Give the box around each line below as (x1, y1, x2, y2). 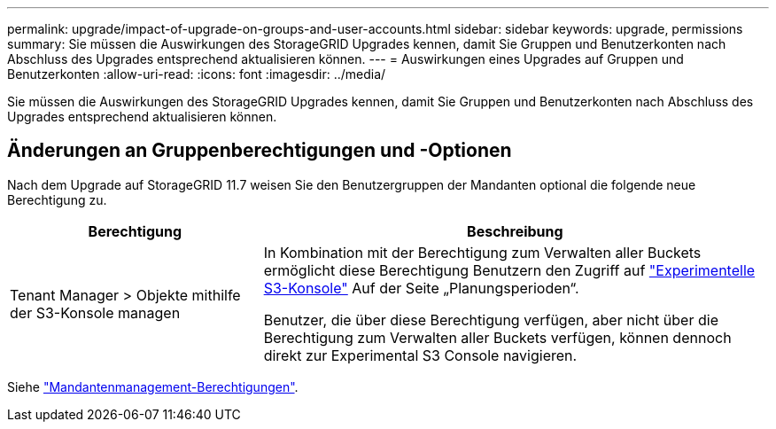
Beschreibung (467, 222, 563, 240)
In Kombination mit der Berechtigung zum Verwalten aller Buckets (263, 243, 702, 261)
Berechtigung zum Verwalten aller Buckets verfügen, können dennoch (263, 328, 732, 347)
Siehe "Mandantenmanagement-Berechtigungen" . (7, 378, 299, 394)
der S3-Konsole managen (10, 303, 181, 322)
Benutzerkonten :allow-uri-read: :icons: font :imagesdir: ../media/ (7, 66, 386, 82)
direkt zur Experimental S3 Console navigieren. (263, 346, 578, 364)
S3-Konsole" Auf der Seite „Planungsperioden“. (263, 278, 579, 297)
